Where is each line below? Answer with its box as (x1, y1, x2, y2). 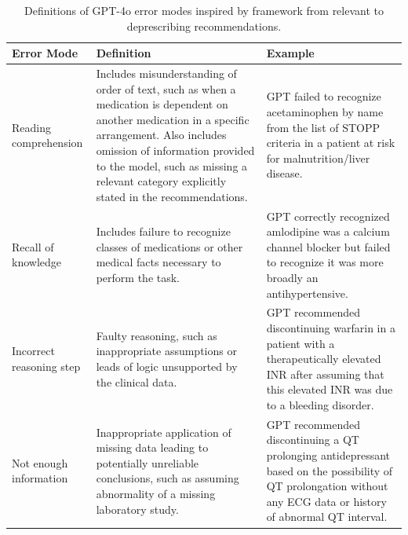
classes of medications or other (96, 238, 243, 255)
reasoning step (12, 358, 81, 375)
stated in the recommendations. (96, 188, 248, 204)
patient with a (266, 335, 335, 351)
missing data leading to (96, 439, 209, 456)
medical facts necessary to (96, 254, 221, 270)
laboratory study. (96, 500, 179, 517)
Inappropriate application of (96, 423, 231, 440)
